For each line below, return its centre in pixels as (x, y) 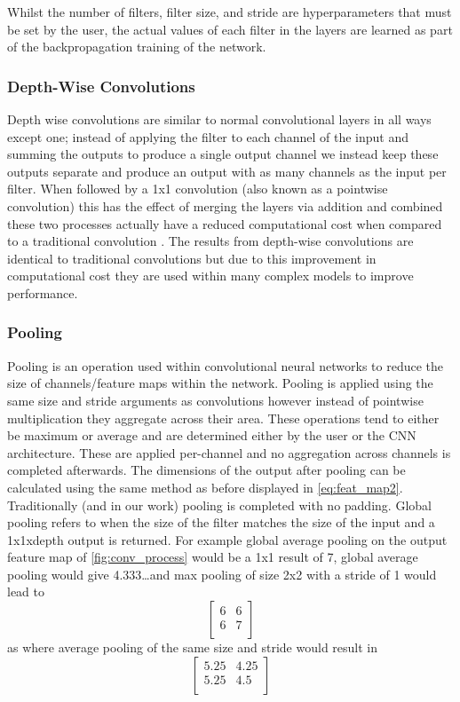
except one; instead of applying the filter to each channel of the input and (208, 136)
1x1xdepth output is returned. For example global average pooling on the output (227, 539)
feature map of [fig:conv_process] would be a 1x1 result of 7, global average (213, 557)
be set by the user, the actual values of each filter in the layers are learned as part (230, 29)
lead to (26, 592)
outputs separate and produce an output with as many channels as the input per (227, 171)
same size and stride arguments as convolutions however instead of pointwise (215, 400)
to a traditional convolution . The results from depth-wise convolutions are (210, 241)
